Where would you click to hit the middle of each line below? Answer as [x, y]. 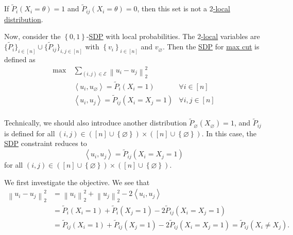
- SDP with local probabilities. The [141, 36]
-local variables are [230, 36]
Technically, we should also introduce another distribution [96, 123]
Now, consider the [32, 36]
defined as [20, 59]
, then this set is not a [172, 8]
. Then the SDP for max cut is [211, 47]
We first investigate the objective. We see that [77, 182]
